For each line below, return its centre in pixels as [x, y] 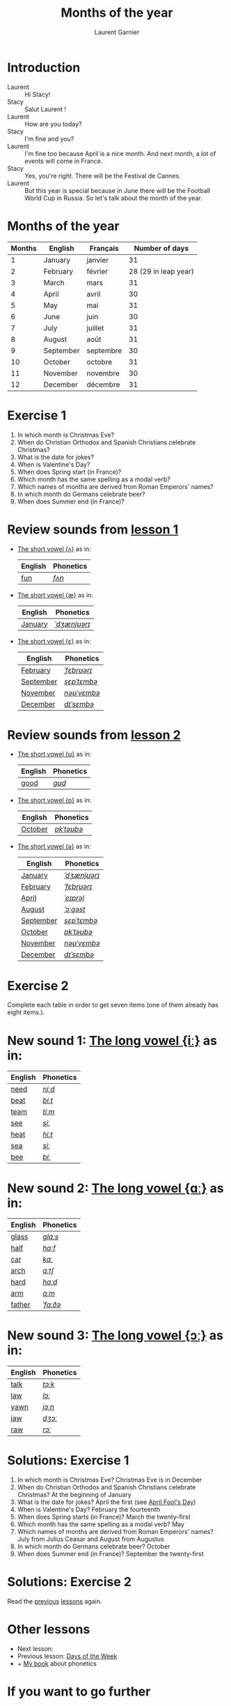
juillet [95, 327]
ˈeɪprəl [74, 898]
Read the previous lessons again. [55, 1602]
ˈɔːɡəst [74, 909]
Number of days [161, 248]
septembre [104, 350]
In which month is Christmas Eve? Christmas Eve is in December [110, 1480]
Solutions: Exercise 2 [70, 1582]
